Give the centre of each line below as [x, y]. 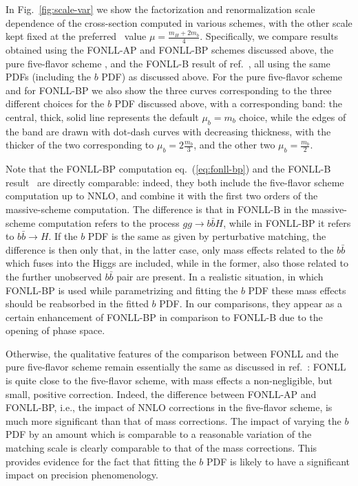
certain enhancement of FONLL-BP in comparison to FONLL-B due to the [164, 317]
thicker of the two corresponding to [80, 145]
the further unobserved [54, 276]
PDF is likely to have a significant [278, 461]
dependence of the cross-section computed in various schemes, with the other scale [179, 22]
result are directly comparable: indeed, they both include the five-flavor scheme [175, 182]
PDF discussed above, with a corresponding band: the [228, 103]
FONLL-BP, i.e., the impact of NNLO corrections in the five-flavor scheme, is [169, 407]
